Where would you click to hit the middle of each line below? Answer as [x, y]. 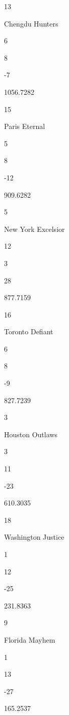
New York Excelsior [34, 229]
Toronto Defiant [29, 332]
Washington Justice [34, 537]
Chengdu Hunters [31, 23]
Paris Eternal [25, 126]
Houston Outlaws [31, 434]
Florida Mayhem [30, 639]
